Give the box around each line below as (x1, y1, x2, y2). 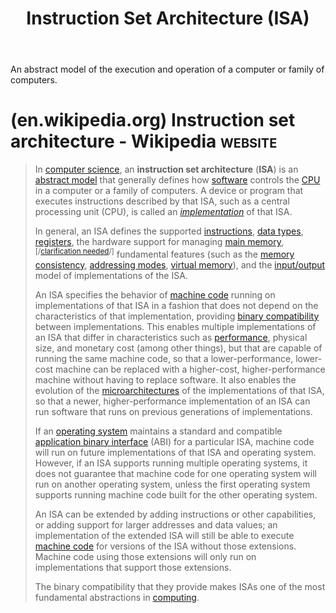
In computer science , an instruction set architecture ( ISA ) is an (34, 163, 299, 176)
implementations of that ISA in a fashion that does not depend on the (34, 299, 319, 311)
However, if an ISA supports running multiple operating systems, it (34, 457, 308, 469)
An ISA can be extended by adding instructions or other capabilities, (34, 508, 317, 520)
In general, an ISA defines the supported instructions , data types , (34, 225, 304, 237)
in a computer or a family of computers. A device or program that (34, 185, 304, 197)
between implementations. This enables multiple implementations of (34, 320, 317, 332)
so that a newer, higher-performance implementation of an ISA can (34, 395, 311, 407)
